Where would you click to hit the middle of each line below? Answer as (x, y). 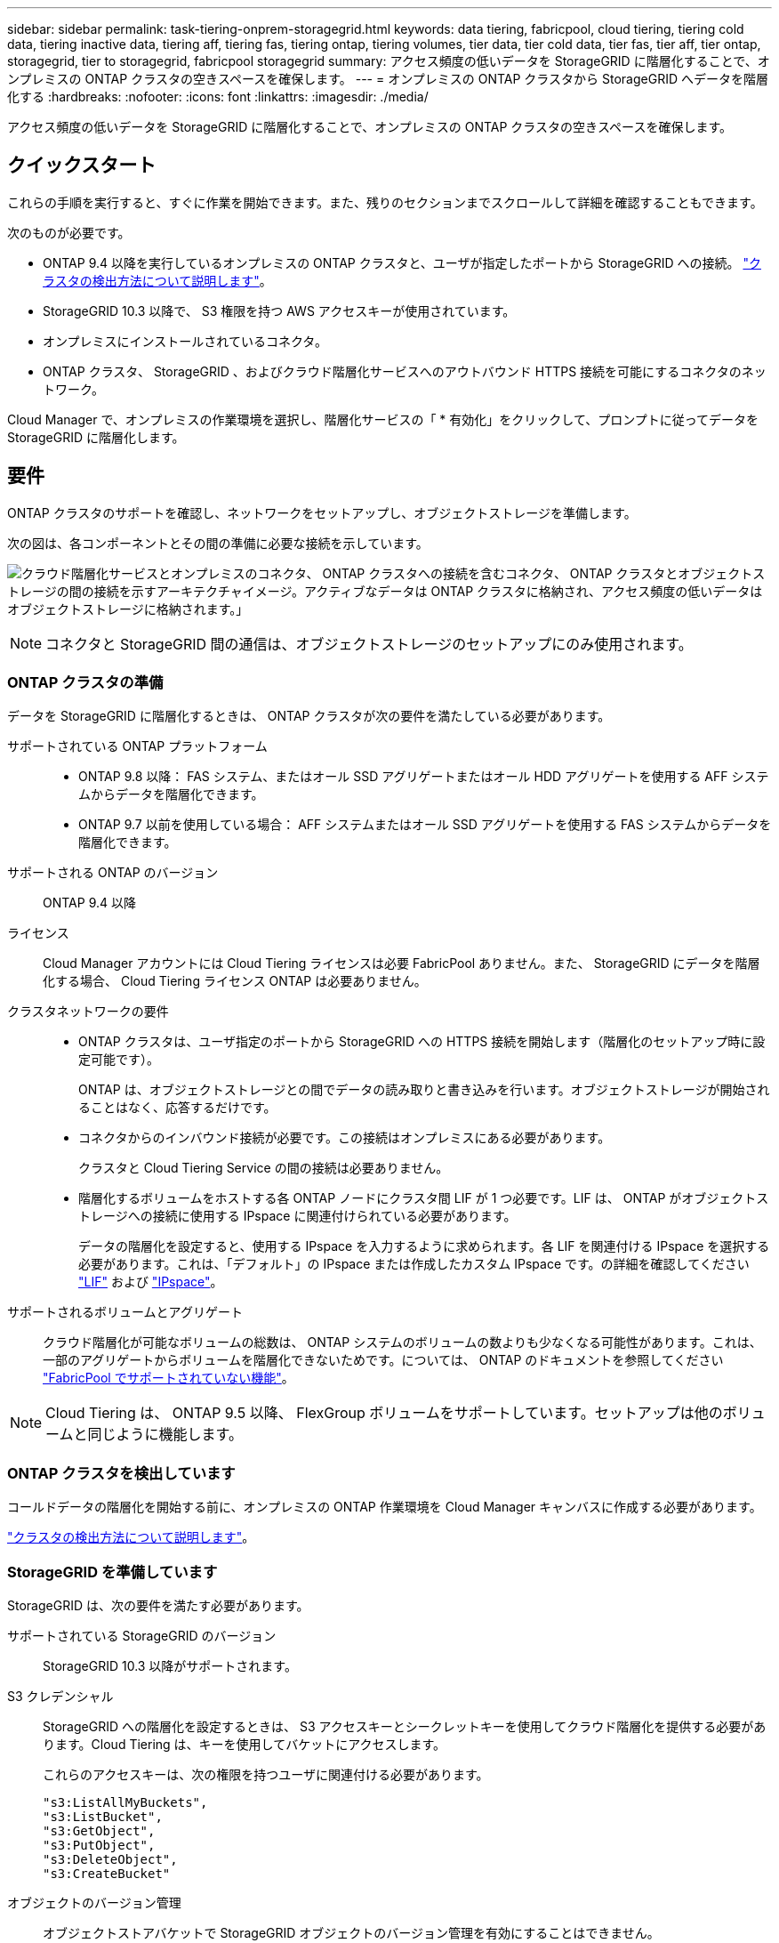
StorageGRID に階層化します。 (96, 437)
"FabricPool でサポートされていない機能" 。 (169, 1378)
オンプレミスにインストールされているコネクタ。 (185, 341)
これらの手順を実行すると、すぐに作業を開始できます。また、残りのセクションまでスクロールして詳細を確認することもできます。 (385, 202)
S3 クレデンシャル (60, 1696)
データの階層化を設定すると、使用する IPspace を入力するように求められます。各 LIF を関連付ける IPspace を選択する (424, 1246)
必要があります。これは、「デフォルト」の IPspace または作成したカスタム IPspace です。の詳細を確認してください (414, 1264)
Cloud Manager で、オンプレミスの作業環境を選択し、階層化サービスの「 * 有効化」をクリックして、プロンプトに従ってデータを (383, 419)
